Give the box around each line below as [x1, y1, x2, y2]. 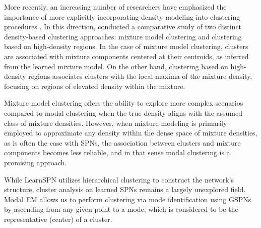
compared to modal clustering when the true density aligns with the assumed [4, 107, 242, 118]
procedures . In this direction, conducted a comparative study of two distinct [4, 21, 242, 32]
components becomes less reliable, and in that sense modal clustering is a [4, 147, 230, 158]
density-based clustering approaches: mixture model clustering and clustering [4, 31, 242, 41]
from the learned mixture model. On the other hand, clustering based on [4, 61, 228, 71]
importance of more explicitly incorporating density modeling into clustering [4, 11, 240, 22]
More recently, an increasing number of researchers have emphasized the [4, 2, 227, 12]
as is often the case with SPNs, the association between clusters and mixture [4, 137, 241, 148]
